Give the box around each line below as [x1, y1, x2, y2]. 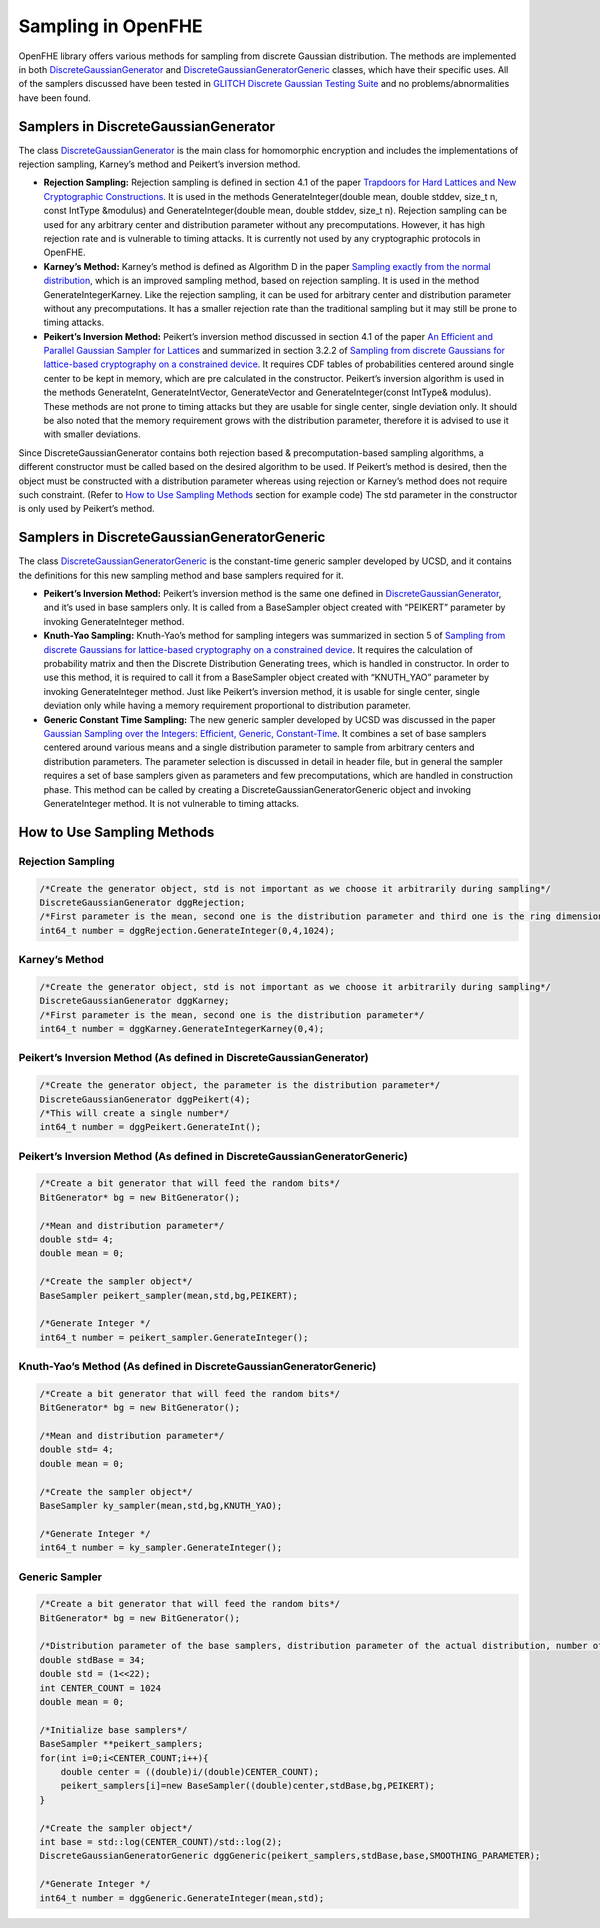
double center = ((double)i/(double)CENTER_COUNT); [60, 1766, 320, 1777]
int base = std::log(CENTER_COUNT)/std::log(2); [39, 1836, 283, 1847]
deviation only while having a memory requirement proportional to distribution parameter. [43, 700, 412, 712]
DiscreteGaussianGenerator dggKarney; [39, 995, 230, 1007]
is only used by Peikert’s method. [18, 503, 155, 515]
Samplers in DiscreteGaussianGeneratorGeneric [18, 529, 326, 546]
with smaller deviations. [43, 428, 141, 440]
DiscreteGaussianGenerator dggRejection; [39, 896, 246, 908]
